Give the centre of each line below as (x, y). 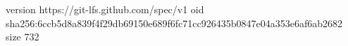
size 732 (23, 37)
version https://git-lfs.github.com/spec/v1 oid (105, 9)
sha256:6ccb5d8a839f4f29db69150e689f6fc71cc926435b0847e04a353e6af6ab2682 (174, 23)
